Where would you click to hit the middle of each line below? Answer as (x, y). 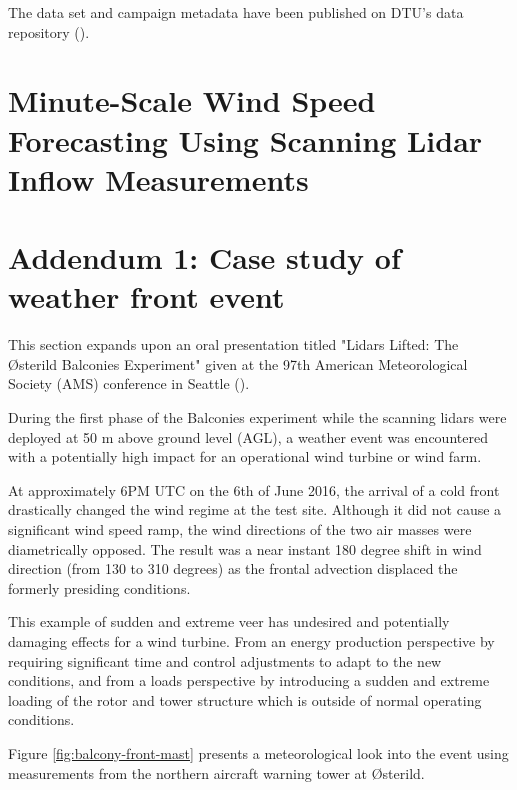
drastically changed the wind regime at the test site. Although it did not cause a (255, 509)
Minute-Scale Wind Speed (192, 100)
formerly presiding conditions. (99, 587)
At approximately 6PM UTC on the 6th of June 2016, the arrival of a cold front (254, 489)
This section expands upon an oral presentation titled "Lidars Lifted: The (233, 344)
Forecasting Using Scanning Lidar (245, 139)
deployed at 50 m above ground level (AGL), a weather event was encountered (248, 436)
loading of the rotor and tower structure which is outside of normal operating (245, 699)
